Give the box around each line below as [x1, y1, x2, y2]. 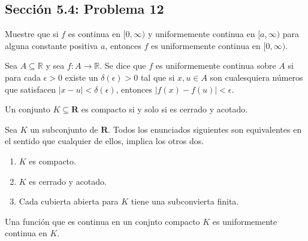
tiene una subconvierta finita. [131, 195, 239, 208]
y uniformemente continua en [147, 28, 255, 40]
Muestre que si [5, 28, 59, 40]
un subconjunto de [30, 123, 98, 135]
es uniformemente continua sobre [155, 59, 276, 72]
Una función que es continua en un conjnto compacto [5, 215, 200, 227]
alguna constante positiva [5, 39, 98, 51]
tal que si [140, 71, 175, 83]
